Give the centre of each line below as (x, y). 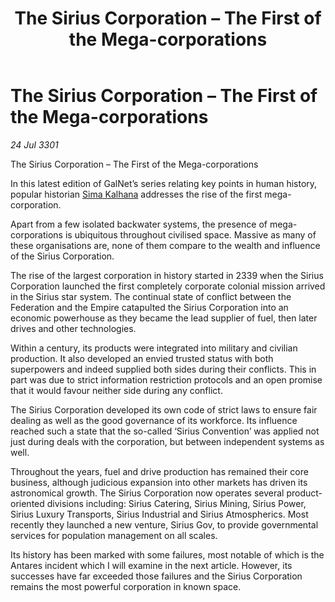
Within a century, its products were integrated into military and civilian (154, 348)
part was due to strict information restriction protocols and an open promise (166, 379)
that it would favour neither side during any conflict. (116, 390)
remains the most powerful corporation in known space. (126, 586)
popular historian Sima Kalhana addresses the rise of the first (136, 194)
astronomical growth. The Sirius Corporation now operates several (147, 493)
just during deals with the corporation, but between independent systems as (167, 441)
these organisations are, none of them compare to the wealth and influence (165, 245)
